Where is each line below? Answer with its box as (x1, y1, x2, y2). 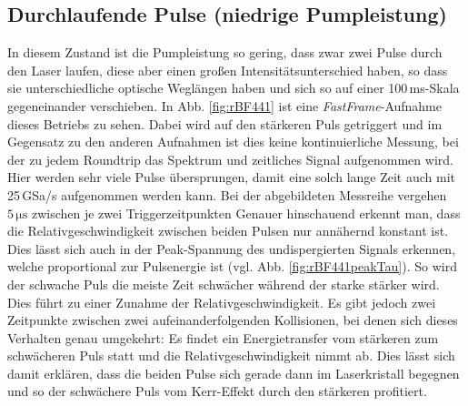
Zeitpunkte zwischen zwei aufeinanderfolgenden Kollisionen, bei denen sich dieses (7, 310, 458, 330)
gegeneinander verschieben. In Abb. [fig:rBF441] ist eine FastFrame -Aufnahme (7, 96, 443, 115)
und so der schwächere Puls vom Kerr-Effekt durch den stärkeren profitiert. (7, 381, 427, 401)
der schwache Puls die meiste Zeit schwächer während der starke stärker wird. (7, 274, 440, 293)
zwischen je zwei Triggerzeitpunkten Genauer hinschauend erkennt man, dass (31, 203, 461, 222)
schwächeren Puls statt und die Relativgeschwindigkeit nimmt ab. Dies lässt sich (7, 346, 455, 365)
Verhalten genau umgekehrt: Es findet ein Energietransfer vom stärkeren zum (7, 328, 439, 347)
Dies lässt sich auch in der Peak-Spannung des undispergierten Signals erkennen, (7, 239, 456, 258)
